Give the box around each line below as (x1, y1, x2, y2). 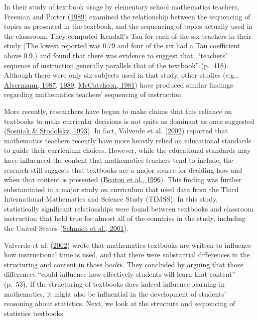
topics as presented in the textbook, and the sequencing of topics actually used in (4, 21, 253, 31)
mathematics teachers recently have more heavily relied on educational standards (4, 135, 252, 145)
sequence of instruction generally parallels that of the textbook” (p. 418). (4, 60, 229, 70)
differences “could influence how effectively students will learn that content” (4, 269, 236, 279)
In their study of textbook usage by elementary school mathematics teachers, (4, 1, 239, 11)
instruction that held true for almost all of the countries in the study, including (4, 213, 246, 223)
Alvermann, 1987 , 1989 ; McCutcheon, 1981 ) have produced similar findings (4, 79, 233, 90)
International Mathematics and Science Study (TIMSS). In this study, (4, 194, 218, 204)
